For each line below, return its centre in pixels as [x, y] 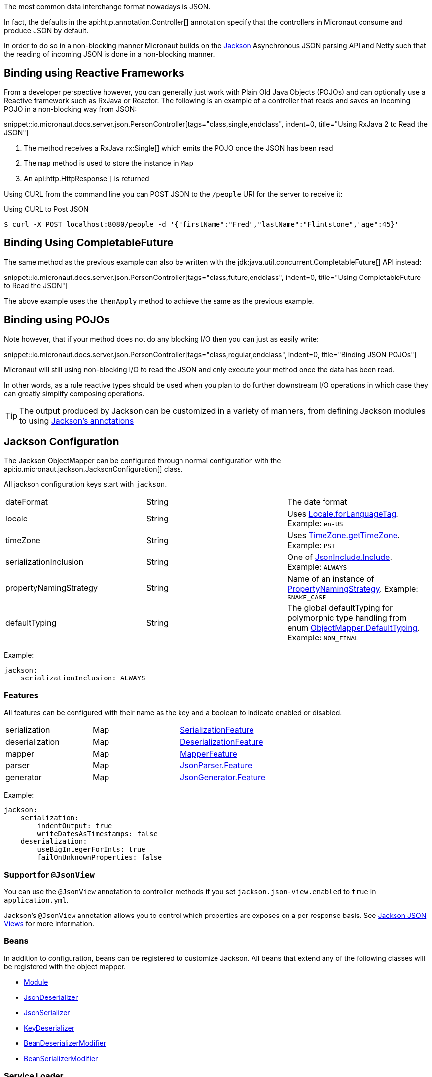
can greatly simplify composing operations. [74, 393]
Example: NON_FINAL [323, 638]
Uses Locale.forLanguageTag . [343, 514]
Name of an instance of [331, 579]
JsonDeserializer [51, 997]
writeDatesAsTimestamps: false [97, 834]
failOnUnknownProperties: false [100, 858]
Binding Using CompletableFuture [89, 243]
